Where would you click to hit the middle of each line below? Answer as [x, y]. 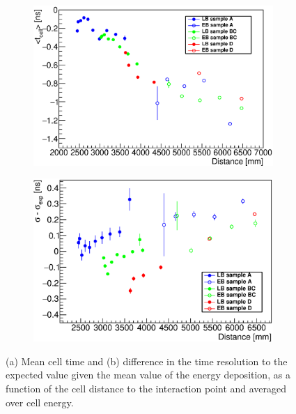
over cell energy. [40, 402]
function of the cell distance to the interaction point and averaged [146, 388]
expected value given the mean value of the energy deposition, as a [148, 375]
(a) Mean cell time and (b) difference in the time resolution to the [147, 361]
